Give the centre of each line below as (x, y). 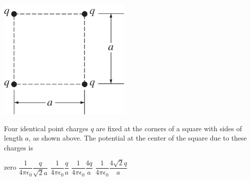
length (14, 138)
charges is (19, 147)
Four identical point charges (46, 128)
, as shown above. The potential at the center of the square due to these (138, 138)
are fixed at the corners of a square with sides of (169, 128)
